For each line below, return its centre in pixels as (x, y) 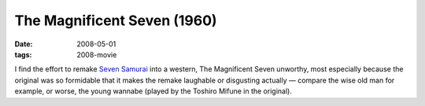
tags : (23, 54)
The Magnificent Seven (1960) (116, 20)
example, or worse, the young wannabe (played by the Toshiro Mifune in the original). (153, 91)
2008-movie (97, 54)
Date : (24, 44)
